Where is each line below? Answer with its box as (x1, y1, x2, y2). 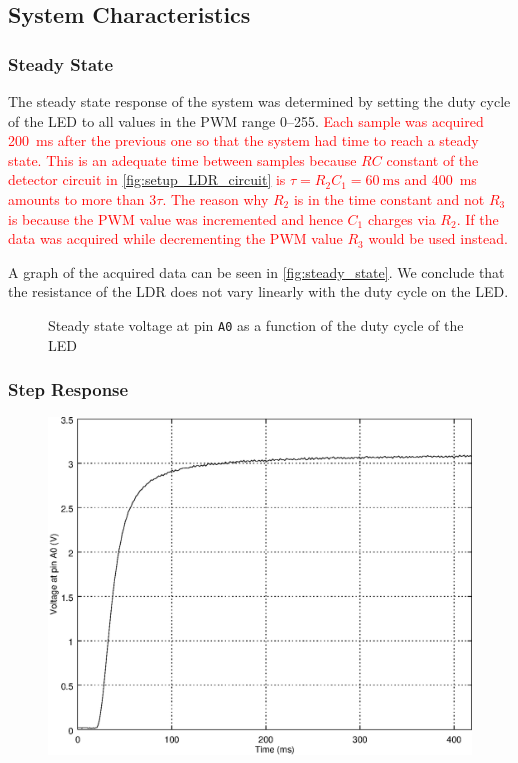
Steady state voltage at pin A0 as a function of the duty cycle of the (48, 314, 464, 335)
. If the (456, 208, 499, 229)
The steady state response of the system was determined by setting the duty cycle (8, 91, 511, 111)
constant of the (386, 149, 479, 170)
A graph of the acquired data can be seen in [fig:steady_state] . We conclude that (8, 261, 505, 282)
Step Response (8, 377, 129, 402)
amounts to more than (8, 188, 145, 209)
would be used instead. (368, 228, 508, 249)
